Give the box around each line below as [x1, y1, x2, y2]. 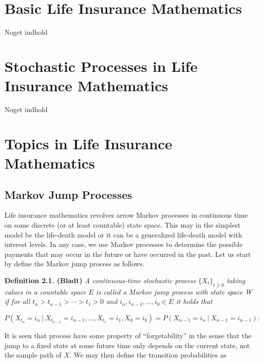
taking [226, 275, 245, 285]
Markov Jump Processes [4, 186, 132, 202]
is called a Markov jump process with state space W [96, 286, 252, 297]
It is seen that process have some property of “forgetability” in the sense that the [4, 330, 252, 340]
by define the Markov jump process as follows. [4, 258, 145, 269]
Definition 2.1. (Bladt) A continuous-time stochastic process [4, 275, 196, 285]
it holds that [176, 296, 213, 306]
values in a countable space [4, 286, 86, 297]
